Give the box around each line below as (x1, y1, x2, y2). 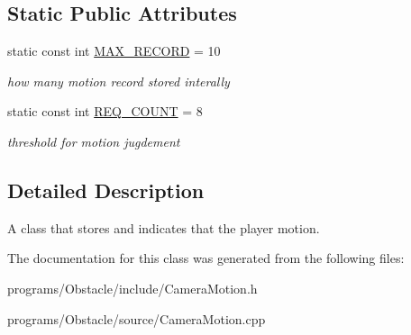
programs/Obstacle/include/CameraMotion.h (7, 278, 258, 297)
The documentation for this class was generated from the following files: (7, 249, 405, 267)
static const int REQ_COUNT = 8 (7, 102, 203, 121)
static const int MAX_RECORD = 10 (7, 41, 221, 60)
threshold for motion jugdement (7, 131, 180, 150)
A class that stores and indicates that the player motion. (7, 218, 320, 237)
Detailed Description (7, 176, 205, 204)
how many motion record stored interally (7, 71, 230, 90)
